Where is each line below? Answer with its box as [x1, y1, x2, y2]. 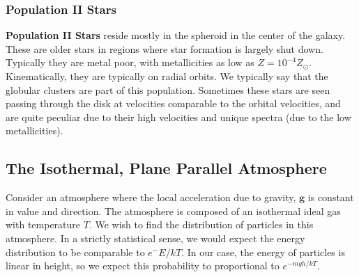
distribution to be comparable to [6, 244, 145, 259]
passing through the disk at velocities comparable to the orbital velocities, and [6, 96, 341, 111]
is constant [307, 190, 354, 205]
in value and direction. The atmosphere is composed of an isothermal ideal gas [6, 203, 341, 218]
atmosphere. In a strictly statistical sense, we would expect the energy [6, 230, 305, 245]
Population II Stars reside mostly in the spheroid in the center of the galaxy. [6, 28, 346, 42]
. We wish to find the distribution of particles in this [89, 217, 314, 232]
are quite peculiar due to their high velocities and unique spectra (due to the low [6, 109, 351, 124]
